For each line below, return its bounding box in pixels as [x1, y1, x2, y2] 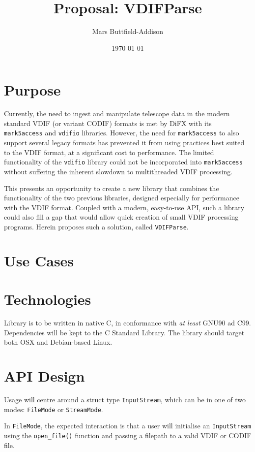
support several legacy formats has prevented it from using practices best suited [4, 137, 245, 148]
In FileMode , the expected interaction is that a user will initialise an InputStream [4, 420, 251, 431]
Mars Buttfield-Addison [92, 26, 164, 36]
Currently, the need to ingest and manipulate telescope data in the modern [4, 108, 230, 119]
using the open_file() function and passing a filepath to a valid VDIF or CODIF [4, 430, 252, 440]
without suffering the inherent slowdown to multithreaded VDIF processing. [4, 166, 233, 176]
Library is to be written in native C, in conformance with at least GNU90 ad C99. [4, 318, 251, 328]
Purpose [4, 80, 61, 100]
